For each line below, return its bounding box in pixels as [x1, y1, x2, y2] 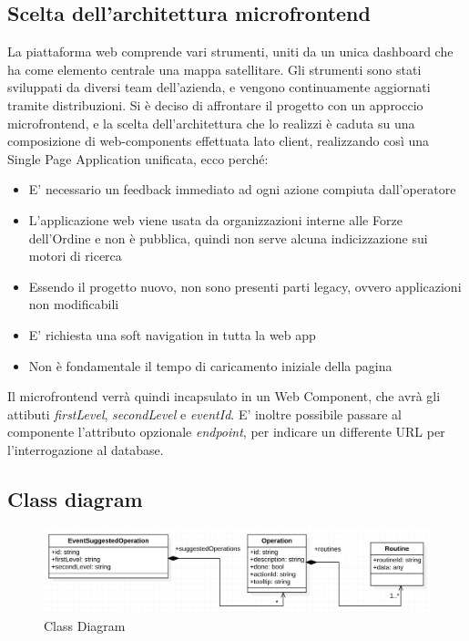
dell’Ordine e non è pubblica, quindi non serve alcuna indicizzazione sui [28, 228, 428, 247]
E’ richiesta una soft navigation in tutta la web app [28, 325, 316, 344]
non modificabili [28, 295, 119, 314]
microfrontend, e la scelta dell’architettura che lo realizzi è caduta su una [7, 113, 415, 132]
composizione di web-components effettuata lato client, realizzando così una [7, 131, 430, 150]
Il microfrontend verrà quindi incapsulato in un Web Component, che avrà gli [7, 387, 441, 406]
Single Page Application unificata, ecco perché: [7, 149, 269, 168]
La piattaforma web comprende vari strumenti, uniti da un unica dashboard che [7, 42, 454, 61]
